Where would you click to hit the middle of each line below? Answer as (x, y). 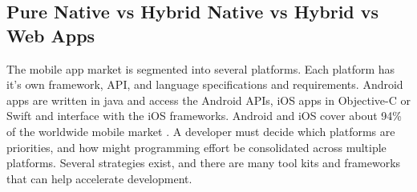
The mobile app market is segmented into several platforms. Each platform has (201, 68)
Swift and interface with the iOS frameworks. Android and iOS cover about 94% (204, 116)
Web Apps (51, 35)
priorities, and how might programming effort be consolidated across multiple (196, 147)
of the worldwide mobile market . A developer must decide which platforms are (201, 131)
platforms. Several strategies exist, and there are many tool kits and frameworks (204, 163)
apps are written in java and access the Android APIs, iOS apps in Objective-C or (208, 100)
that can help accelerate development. (99, 178)
